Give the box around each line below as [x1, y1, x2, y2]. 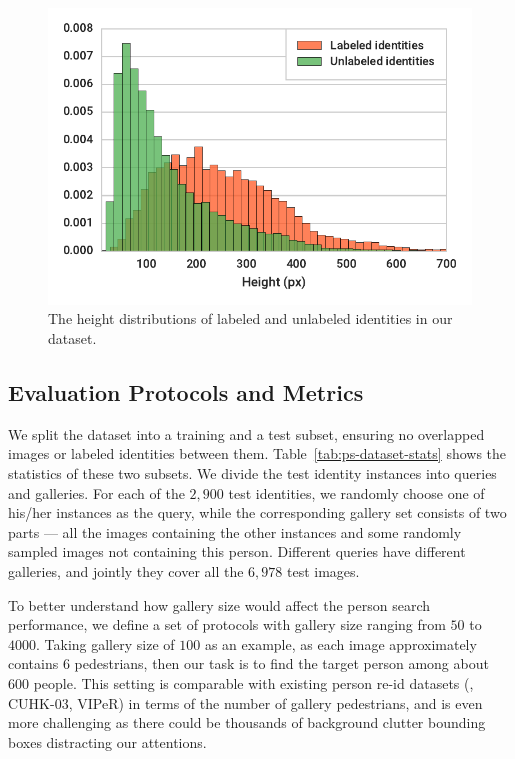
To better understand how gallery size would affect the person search [8, 594, 431, 615]
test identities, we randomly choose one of [228, 482, 485, 503]
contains [8, 653, 59, 674]
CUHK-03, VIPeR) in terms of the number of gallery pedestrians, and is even [8, 692, 483, 713]
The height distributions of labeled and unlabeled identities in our [48, 308, 453, 329]
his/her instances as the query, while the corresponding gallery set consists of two [8, 502, 507, 523]
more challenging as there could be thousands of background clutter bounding [8, 712, 486, 733]
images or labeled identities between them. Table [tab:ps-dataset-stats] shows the [8, 443, 507, 464]
